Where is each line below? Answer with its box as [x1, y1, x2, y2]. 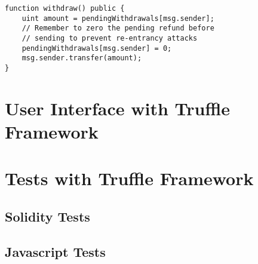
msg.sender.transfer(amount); [21, 54, 142, 63]
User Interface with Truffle [5, 96, 231, 120]
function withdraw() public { [5, 4, 125, 13]
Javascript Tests [5, 242, 106, 260]
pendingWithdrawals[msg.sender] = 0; [21, 44, 172, 53]
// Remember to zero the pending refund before [21, 24, 214, 33]
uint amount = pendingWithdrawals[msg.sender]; [21, 14, 214, 23]
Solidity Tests [5, 207, 90, 225]
